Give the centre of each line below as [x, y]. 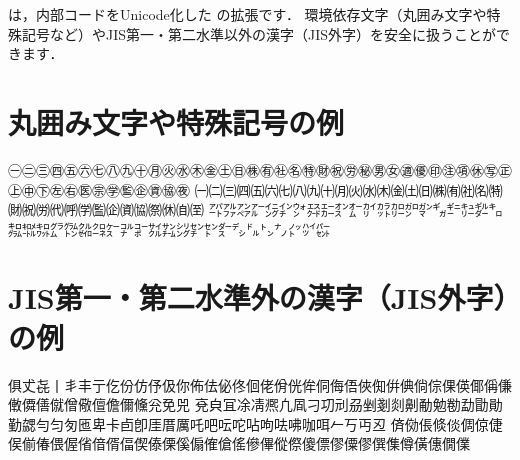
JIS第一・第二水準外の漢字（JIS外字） [258, 297]
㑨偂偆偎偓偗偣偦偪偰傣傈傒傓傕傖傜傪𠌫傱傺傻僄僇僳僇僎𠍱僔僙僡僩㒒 [239, 443]
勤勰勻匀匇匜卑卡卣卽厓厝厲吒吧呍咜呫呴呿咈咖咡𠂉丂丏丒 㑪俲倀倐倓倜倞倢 [255, 423]
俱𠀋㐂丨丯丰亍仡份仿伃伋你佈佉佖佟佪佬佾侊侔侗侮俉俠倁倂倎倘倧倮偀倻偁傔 [260, 384]
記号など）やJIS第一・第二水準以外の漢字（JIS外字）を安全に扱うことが [259, 33]
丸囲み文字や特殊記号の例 [176, 121]
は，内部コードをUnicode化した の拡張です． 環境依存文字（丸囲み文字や [247, 14]
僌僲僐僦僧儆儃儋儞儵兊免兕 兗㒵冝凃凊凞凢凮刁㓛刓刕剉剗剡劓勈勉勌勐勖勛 [255, 404]
